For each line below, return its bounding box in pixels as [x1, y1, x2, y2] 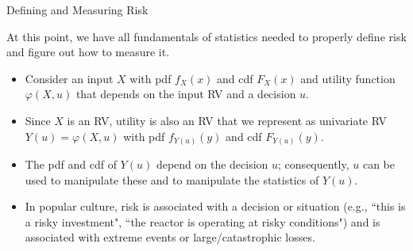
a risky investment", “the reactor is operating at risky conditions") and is [25, 213, 380, 230]
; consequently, [278, 156, 349, 173]
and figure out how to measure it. [6, 44, 170, 60]
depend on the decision [156, 156, 268, 173]
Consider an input [25, 70, 114, 86]
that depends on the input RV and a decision [75, 86, 296, 102]
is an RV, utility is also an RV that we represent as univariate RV [67, 112, 388, 128]
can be [362, 156, 395, 173]
